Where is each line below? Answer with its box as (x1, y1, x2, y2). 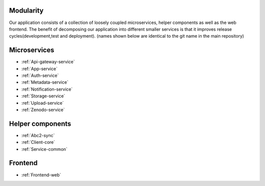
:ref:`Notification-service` (21, 86, 73, 92)
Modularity (9, 6, 44, 15)
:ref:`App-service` (21, 66, 58, 71)
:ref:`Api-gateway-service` (21, 59, 75, 65)
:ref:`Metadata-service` (21, 79, 69, 85)
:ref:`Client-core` (21, 139, 55, 145)
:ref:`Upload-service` (21, 100, 64, 106)
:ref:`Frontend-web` (21, 172, 61, 178)
